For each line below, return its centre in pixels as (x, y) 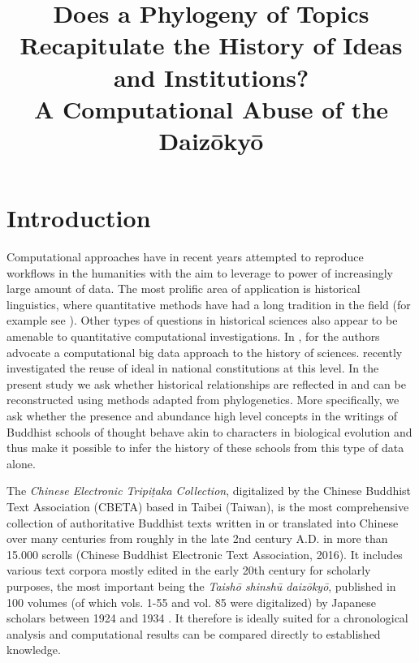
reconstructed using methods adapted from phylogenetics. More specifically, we (203, 400)
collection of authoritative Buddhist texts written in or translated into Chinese (203, 522)
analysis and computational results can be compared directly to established (194, 633)
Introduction (79, 218)
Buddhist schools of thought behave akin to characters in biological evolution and (209, 431)
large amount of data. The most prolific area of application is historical (184, 288)
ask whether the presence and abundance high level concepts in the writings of (202, 415)
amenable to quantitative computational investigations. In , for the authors (193, 336)
